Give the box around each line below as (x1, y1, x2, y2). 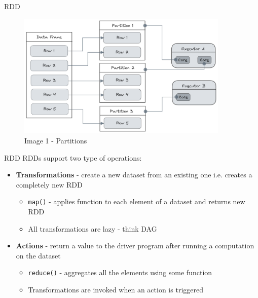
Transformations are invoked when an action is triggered (28, 284, 203, 295)
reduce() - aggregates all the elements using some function (28, 267, 212, 278)
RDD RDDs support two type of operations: (4, 152, 142, 163)
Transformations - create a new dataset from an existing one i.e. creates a (16, 169, 252, 180)
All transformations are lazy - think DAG (28, 223, 157, 234)
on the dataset (16, 250, 61, 260)
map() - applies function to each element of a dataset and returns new (28, 196, 245, 207)
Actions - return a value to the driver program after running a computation (16, 240, 254, 251)
